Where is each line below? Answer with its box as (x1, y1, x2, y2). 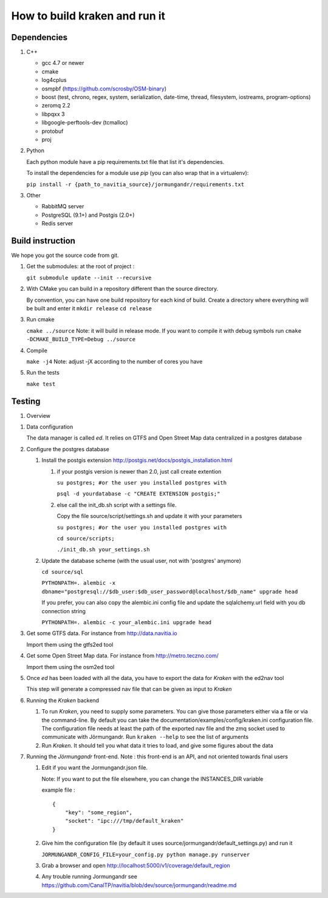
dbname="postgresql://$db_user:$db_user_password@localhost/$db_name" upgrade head (41, 588, 298, 595)
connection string (41, 607, 86, 614)
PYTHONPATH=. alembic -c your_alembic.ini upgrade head (41, 619, 212, 626)
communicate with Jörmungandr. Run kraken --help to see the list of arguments (41, 733, 249, 741)
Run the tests (26, 369, 60, 376)
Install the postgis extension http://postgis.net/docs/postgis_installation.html (41, 457, 233, 464)
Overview (26, 412, 51, 419)
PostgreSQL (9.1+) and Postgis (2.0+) (41, 211, 135, 219)
